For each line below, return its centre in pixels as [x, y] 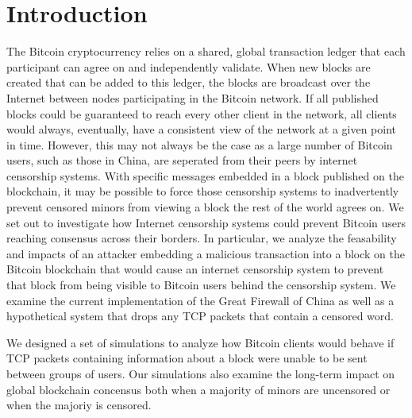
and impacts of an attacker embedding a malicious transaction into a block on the [206, 253]
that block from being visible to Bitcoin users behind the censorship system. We [201, 285]
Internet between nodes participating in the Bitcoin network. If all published [193, 97]
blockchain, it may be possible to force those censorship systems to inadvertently [203, 191]
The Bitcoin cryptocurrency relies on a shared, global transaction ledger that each [206, 51]
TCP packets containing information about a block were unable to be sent [187, 358]
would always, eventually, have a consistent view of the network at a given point [202, 129]
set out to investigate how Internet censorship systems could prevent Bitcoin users [206, 222]
